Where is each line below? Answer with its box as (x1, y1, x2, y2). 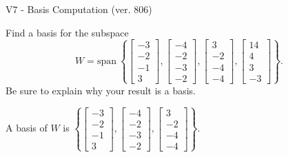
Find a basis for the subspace (6, 25, 129, 39)
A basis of (6, 121, 48, 135)
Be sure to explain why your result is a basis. (6, 83, 196, 97)
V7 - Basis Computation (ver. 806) (6, 2, 152, 16)
